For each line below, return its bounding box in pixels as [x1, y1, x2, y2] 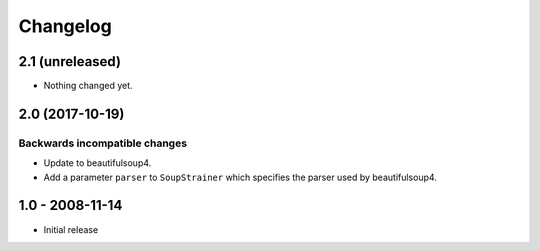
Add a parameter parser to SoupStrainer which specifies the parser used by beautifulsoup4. [43, 171, 437, 183]
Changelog [18, 15, 112, 37]
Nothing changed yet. [43, 80, 134, 92]
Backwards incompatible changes [18, 136, 188, 150]
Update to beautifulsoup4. [43, 157, 152, 169]
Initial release [43, 223, 99, 235]
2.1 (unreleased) [18, 53, 122, 70]
